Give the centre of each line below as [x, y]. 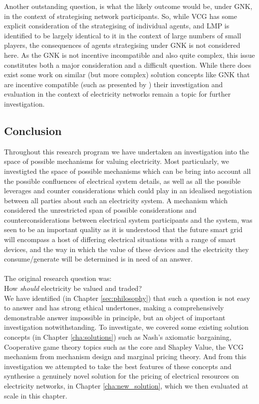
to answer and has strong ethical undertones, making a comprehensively [114, 308]
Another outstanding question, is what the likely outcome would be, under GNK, [128, 6]
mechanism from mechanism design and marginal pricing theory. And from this [125, 356]
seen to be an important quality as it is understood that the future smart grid [123, 229]
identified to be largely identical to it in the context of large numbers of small [123, 35]
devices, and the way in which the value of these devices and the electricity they [127, 249]
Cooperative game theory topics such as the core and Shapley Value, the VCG [124, 346]
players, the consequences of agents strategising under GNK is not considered [122, 45]
